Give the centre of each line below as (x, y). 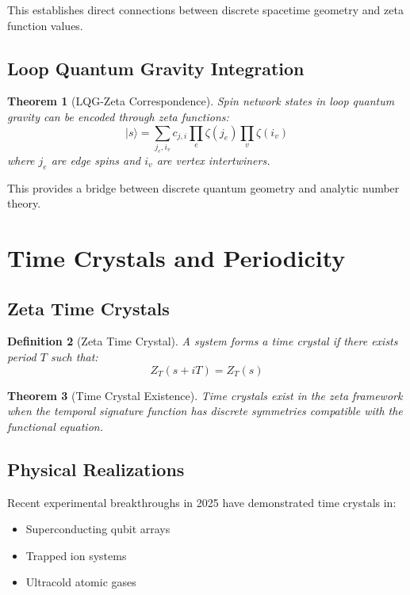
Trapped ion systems (76, 555)
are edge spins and (96, 160)
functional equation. (55, 426)
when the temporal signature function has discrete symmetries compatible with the (205, 411)
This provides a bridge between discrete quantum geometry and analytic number (203, 187)
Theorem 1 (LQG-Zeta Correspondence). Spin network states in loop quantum (201, 101)
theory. (24, 203)
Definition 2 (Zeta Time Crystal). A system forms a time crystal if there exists (203, 341)
